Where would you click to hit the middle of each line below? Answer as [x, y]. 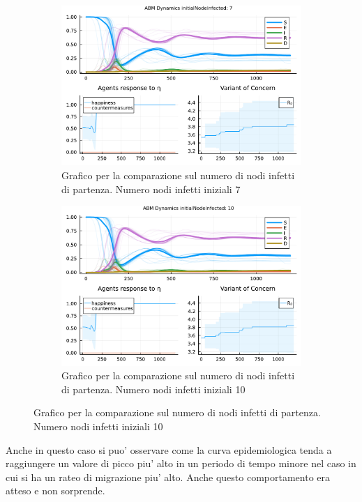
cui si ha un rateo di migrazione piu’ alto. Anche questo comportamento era [168, 477]
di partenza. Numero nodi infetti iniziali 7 [151, 189]
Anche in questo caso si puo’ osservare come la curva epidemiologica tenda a [169, 449]
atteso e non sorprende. [55, 490]
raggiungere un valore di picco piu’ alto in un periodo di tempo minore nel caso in [181, 463]
